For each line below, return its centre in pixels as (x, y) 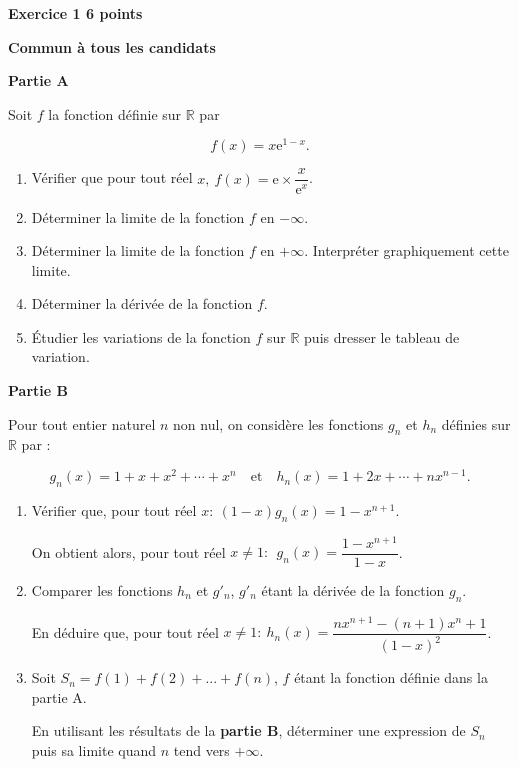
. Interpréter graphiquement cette (406, 250)
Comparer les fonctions (102, 589)
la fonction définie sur (115, 113)
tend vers (201, 749)
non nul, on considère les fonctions (278, 423)
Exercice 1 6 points (75, 13)
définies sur (476, 423)
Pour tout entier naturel (82, 423)
